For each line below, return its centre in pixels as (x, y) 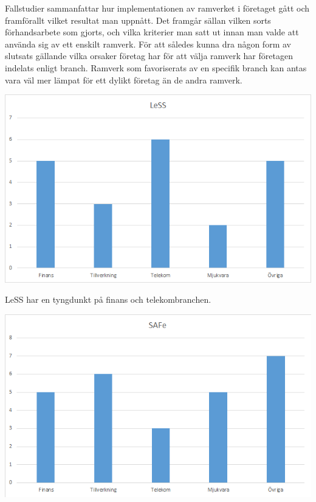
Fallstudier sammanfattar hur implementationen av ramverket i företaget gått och (157, 8)
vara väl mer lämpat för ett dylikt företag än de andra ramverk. (124, 80)
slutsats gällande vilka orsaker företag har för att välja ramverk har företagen (149, 56)
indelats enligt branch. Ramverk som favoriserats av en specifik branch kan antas (156, 67)
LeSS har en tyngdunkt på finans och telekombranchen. (108, 299)
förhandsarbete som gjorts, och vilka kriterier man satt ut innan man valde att (152, 32)
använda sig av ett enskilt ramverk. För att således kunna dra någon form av (148, 44)
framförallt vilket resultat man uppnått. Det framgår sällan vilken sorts (138, 20)
